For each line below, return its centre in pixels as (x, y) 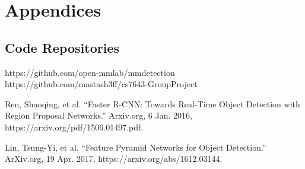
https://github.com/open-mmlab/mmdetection (90, 72)
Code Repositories (62, 47)
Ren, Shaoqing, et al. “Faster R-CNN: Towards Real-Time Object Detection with (152, 103)
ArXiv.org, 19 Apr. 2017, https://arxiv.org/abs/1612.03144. (114, 159)
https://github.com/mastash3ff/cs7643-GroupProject (101, 84)
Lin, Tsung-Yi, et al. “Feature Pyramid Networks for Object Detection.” (136, 147)
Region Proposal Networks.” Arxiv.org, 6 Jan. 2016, (99, 115)
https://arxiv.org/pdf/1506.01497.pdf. (74, 127)
